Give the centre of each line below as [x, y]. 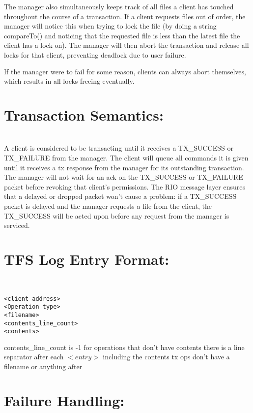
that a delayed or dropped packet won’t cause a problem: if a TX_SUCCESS [120, 196]
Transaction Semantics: [84, 114]
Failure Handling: [64, 400]
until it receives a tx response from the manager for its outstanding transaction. [124, 167]
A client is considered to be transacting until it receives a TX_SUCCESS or [119, 148]
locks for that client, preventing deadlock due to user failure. [95, 54]
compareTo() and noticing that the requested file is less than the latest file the [122, 35]
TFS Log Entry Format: [87, 259]
